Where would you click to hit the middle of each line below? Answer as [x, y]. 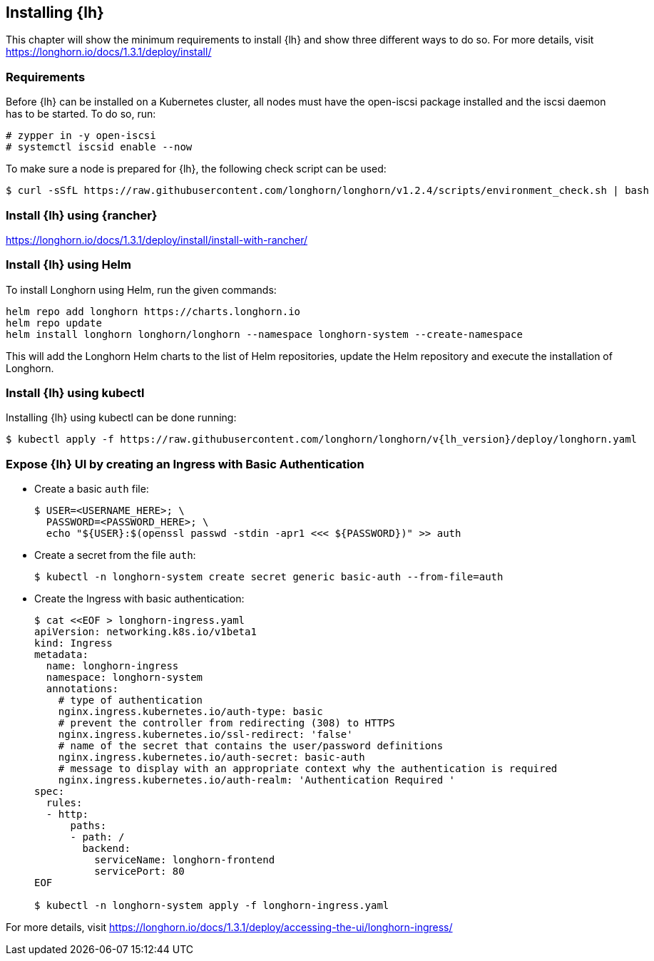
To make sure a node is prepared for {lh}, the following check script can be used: [196, 169]
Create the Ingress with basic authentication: [139, 599]
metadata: [61, 655]
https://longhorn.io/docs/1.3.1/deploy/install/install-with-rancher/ [157, 240]
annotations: [82, 689]
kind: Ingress [73, 643]
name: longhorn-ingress [112, 666]
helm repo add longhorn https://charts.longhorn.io [153, 311]
